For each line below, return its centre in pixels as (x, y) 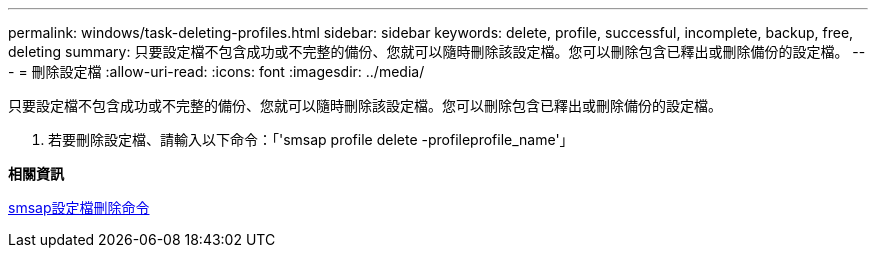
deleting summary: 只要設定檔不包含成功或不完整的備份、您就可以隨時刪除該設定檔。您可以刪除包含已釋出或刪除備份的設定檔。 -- (437, 51)
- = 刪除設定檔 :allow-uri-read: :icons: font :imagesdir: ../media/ (216, 71)
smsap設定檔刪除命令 (79, 207)
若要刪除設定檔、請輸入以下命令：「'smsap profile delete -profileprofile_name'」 (311, 139)
